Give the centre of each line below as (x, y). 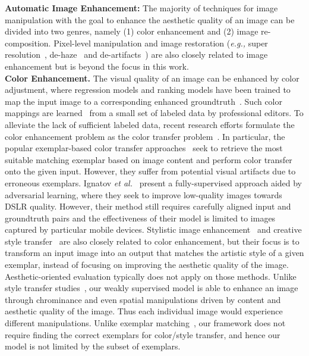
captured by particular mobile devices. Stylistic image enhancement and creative (153, 229)
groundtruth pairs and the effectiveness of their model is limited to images (140, 218)
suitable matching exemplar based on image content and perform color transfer (149, 159)
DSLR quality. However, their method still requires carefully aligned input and (148, 206)
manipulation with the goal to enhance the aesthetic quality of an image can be (150, 19)
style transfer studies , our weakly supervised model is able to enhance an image (152, 288)
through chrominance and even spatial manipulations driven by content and (143, 299)
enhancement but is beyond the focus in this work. (97, 66)
